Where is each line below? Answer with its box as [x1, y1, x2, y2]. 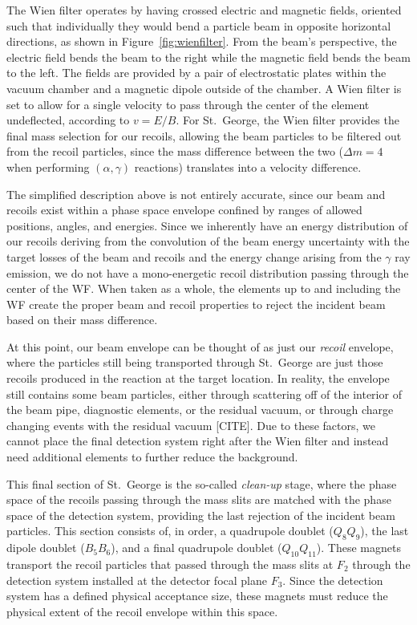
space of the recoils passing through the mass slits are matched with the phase [6, 491, 391, 508]
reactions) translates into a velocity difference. [134, 158, 362, 175]
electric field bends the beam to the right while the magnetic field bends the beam [6, 48, 411, 65]
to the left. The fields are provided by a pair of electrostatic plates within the [6, 64, 387, 81]
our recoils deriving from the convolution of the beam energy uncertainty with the [6, 233, 410, 250]
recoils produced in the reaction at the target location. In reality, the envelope [6, 370, 390, 387]
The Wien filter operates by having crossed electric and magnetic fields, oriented [6, 2, 402, 18]
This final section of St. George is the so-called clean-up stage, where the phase [6, 475, 397, 492]
